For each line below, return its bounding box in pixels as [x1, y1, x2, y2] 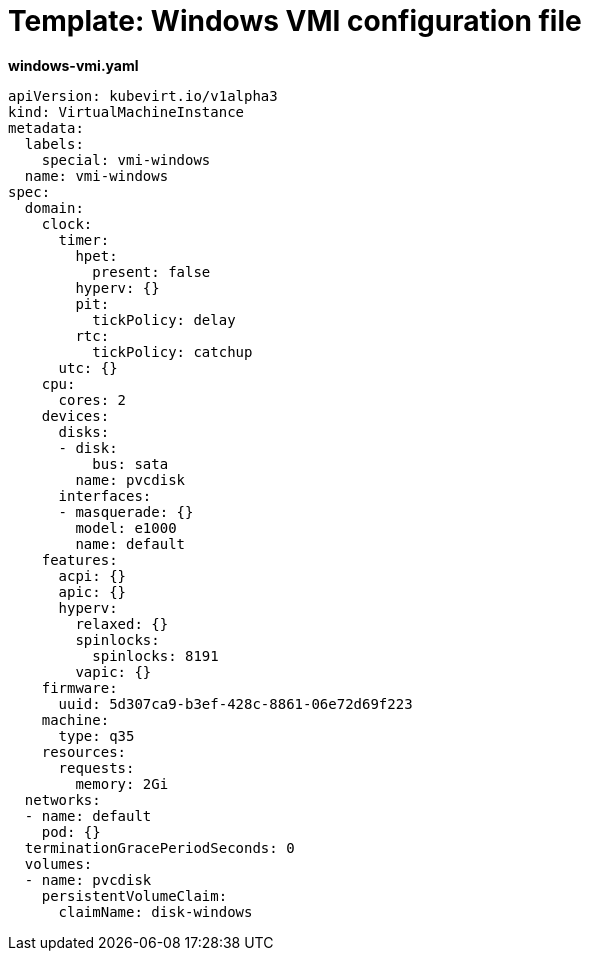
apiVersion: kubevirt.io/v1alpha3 [8, 87, 278, 104]
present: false [92, 263, 211, 280]
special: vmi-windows [41, 151, 211, 168]
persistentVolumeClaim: [41, 887, 228, 904]
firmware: [41, 679, 118, 696]
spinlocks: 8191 [92, 647, 219, 664]
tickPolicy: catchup [92, 343, 253, 360]
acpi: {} [58, 567, 127, 584]
